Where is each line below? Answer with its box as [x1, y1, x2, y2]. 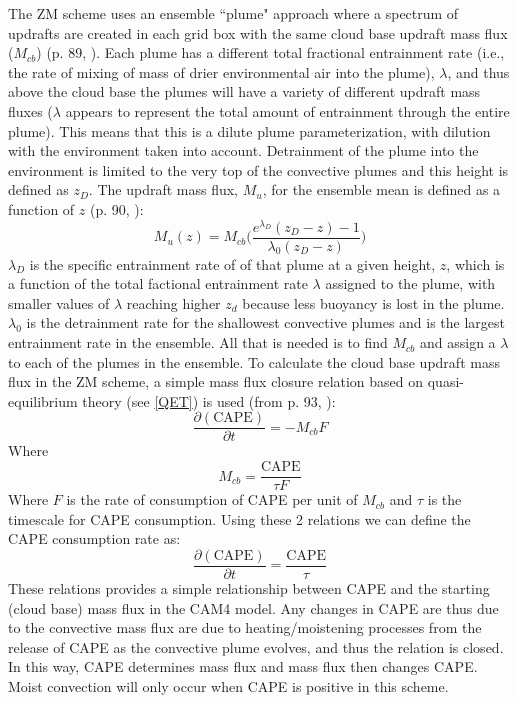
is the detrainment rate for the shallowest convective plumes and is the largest [26, 312, 506, 333]
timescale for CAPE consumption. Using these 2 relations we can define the [8, 508, 471, 529]
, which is [446, 253, 505, 274]
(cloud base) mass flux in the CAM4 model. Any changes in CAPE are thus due [8, 597, 499, 618]
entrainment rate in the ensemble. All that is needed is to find [8, 332, 388, 353]
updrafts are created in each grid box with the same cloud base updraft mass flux [8, 22, 508, 43]
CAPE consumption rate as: [8, 528, 181, 549]
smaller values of [8, 292, 110, 313]
